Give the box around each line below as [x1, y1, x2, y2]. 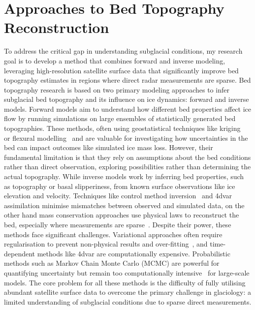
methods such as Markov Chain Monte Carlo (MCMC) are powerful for [4, 258, 220, 268]
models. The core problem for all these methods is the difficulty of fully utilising [4, 277, 246, 287]
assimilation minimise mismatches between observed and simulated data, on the [4, 200, 245, 210]
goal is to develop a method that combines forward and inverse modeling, [4, 55, 225, 65]
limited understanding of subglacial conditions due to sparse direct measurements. [4, 296, 252, 307]
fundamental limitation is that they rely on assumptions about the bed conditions [4, 152, 251, 162]
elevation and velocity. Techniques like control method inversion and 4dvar [4, 190, 232, 201]
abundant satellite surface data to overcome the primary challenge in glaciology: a [4, 287, 251, 297]
